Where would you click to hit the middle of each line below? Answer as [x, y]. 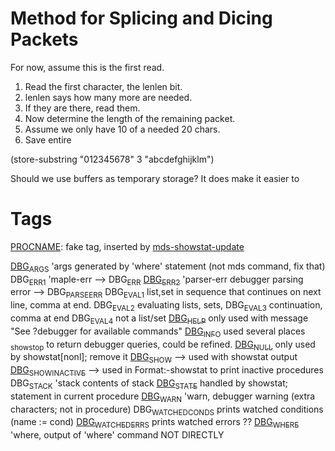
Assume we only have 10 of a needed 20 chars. [122, 129]
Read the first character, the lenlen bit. [103, 86]
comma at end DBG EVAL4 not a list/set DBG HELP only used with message [159, 319]
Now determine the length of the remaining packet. [130, 118]
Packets [44, 39]
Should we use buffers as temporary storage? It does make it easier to [155, 178]
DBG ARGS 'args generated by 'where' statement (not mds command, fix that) [168, 267]
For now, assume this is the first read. [87, 67]
